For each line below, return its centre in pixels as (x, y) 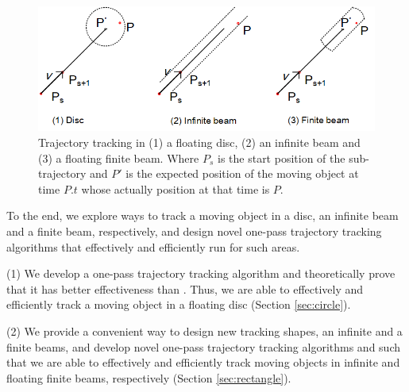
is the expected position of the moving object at (242, 173)
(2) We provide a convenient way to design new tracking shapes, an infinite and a (204, 331)
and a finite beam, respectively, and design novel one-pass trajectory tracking (194, 231)
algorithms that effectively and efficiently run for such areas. (153, 246)
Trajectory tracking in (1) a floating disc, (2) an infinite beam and (199, 142)
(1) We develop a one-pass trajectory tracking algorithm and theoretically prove (201, 273)
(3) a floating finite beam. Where (119, 158)
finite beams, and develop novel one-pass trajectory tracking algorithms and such (203, 346)
